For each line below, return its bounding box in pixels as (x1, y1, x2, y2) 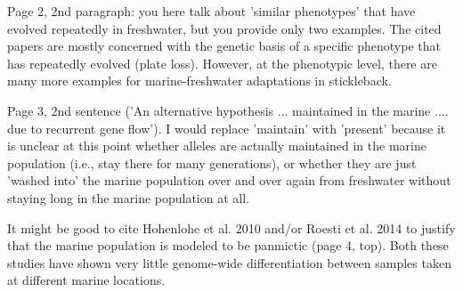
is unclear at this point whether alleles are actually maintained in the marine (7, 136, 426, 155)
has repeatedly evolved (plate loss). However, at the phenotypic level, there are (7, 53, 437, 72)
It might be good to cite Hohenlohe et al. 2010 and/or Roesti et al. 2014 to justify (7, 218, 456, 237)
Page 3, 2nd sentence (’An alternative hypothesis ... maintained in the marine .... (7, 101, 449, 119)
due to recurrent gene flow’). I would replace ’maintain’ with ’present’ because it (7, 118, 446, 137)
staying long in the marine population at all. (7, 188, 249, 207)
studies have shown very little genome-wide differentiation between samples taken (7, 253, 451, 272)
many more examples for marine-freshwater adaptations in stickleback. (7, 71, 392, 90)
